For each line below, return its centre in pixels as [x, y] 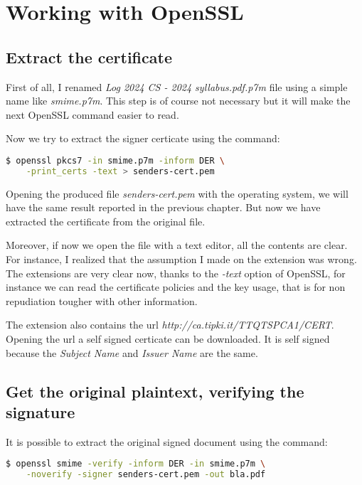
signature [41, 412]
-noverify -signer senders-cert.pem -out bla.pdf [146, 475]
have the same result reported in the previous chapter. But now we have [163, 207]
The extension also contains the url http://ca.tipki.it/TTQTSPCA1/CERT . [170, 325]
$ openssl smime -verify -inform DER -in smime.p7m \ [136, 464]
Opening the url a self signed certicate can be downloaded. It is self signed [168, 339]
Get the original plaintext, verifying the [155, 391]
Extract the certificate [89, 57]
